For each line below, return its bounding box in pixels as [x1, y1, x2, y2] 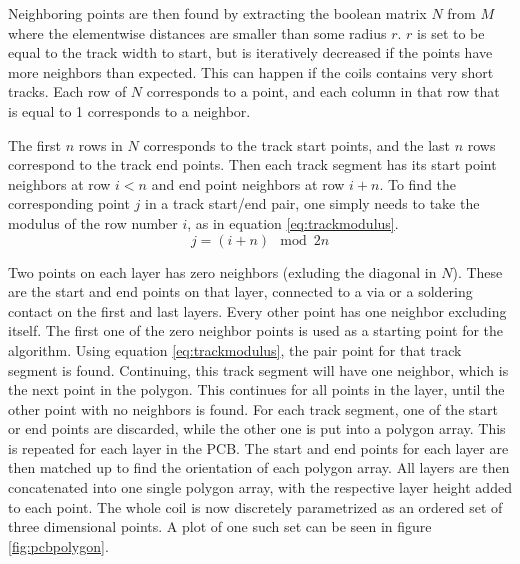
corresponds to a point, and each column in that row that [146, 81, 500, 102]
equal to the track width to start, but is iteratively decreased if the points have [8, 42, 493, 63]
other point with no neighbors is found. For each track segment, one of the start [8, 398, 498, 419]
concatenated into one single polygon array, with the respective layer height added [8, 477, 512, 498]
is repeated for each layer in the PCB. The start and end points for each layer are [8, 437, 509, 458]
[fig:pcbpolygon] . [8, 535, 109, 556]
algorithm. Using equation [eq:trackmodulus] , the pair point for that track [8, 339, 462, 360]
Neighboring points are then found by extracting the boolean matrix [8, 3, 427, 23]
